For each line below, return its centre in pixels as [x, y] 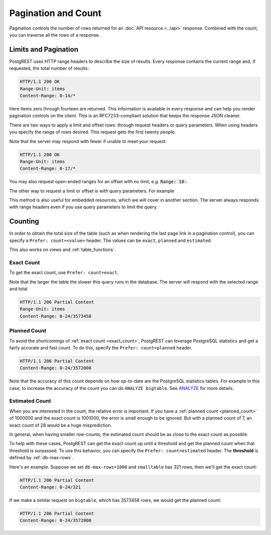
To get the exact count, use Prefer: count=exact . [64, 273]
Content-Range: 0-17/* [48, 169]
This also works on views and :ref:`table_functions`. [62, 250]
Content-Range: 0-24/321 [50, 487]
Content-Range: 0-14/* [48, 96]
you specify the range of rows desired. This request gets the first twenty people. [93, 132]
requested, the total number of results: [49, 68]
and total [18, 289]
